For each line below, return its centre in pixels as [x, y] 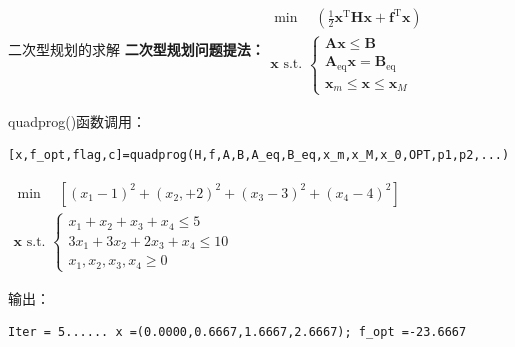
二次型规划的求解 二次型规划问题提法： [136, 48]
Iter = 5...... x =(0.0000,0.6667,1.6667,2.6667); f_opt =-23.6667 [237, 332]
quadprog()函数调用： [77, 120]
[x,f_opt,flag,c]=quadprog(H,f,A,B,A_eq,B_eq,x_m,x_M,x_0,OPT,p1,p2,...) [259, 155]
